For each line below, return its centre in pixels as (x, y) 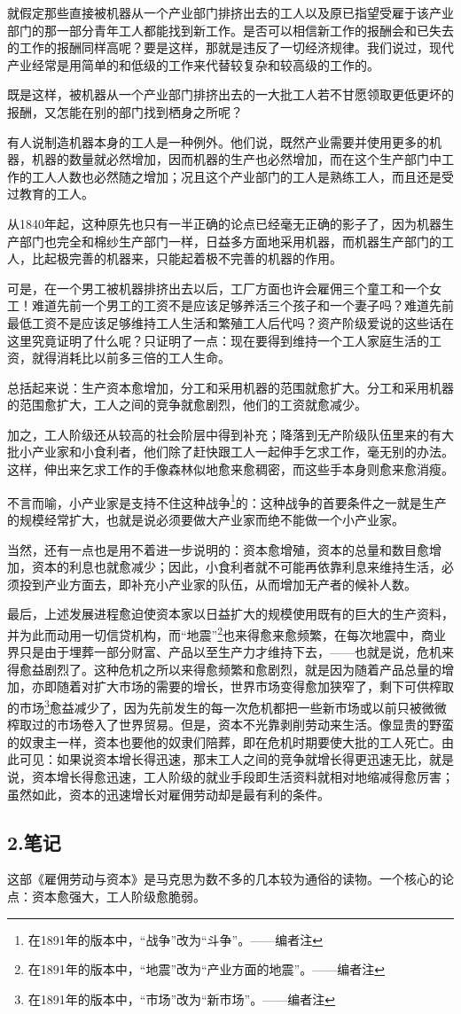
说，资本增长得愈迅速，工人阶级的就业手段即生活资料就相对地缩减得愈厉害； (230, 776)
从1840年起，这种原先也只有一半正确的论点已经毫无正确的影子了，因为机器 (224, 223)
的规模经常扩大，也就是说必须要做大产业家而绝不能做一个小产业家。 (206, 519)
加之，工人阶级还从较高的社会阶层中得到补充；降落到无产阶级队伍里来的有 (224, 434)
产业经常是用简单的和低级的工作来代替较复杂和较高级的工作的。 (193, 64)
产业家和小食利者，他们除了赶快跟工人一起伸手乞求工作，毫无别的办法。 (242, 452)
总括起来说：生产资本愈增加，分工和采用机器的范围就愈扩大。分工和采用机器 (230, 387)
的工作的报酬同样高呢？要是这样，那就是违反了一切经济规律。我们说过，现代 (230, 47)
